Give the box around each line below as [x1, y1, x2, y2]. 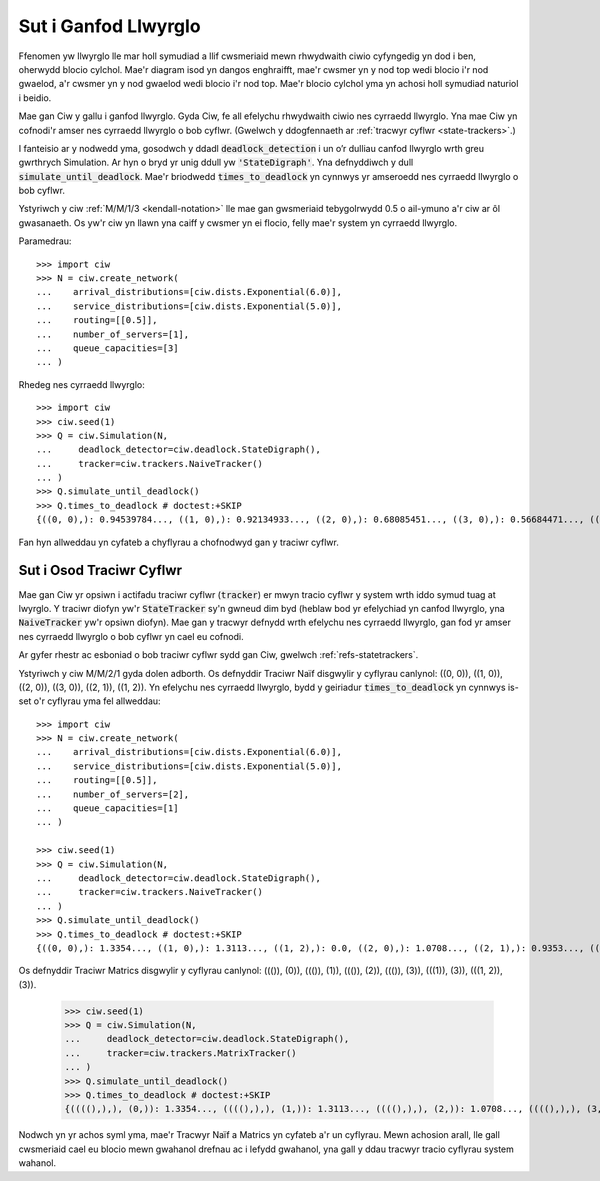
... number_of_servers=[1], [36, 328, 190, 340]
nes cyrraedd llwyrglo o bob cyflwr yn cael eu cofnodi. [18, 630, 244, 642]
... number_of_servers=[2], [36, 788, 190, 800]
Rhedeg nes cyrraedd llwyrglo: [18, 378, 145, 390]
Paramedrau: [18, 235, 72, 247]
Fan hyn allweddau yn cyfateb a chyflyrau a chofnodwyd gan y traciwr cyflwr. [18, 536, 339, 548]
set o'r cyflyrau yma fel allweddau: [18, 695, 161, 707]
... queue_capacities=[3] [36, 342, 179, 354]
